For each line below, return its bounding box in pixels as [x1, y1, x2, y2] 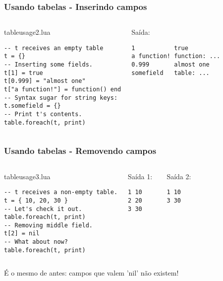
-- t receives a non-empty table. [4, 189, 118, 196]
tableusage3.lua [4, 171, 51, 181]
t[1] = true [4, 69, 43, 76]
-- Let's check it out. [4, 205, 82, 212]
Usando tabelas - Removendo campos [4, 144, 157, 157]
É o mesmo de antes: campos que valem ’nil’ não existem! [4, 268, 179, 278]
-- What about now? [4, 238, 68, 246]
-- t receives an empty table [4, 44, 104, 52]
